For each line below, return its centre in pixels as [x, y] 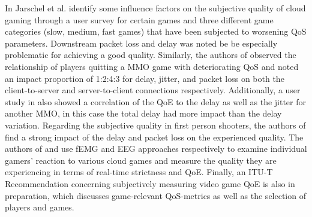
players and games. [40, 207]
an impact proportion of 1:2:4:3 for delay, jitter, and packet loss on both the [145, 78]
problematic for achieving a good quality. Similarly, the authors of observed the [151, 55]
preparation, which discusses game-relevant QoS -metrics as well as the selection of [155, 195]
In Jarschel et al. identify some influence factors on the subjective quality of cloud [155, 8]
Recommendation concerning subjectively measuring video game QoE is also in [150, 183]
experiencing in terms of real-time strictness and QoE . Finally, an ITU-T [139, 172]
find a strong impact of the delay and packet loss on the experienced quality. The [154, 137]
